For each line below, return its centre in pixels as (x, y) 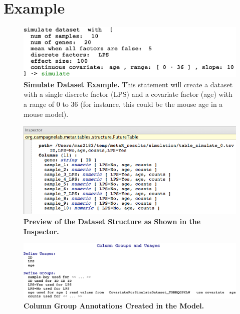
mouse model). (46, 114)
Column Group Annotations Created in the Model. (114, 305)
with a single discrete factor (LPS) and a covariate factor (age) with (128, 94)
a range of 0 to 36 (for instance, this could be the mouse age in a (123, 104)
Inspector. (41, 231)
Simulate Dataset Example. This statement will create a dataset (128, 84)
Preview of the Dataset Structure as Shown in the (112, 221)
